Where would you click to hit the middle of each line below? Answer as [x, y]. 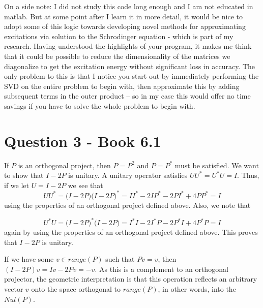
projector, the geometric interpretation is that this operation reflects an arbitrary [131, 279]
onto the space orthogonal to [76, 289]
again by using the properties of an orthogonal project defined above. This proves [131, 232]
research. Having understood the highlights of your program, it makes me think [128, 46]
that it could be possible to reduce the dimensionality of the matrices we [117, 56]
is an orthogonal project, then [64, 165]
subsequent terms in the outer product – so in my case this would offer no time [127, 96]
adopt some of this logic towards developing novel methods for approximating [125, 26]
